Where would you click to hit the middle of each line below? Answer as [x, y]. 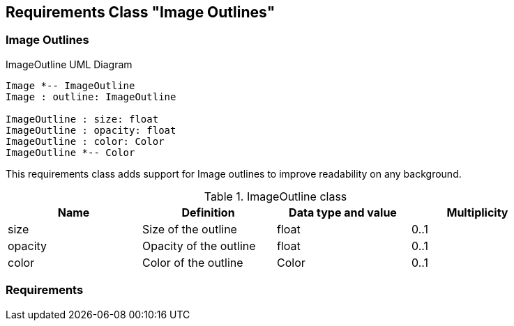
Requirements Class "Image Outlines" [141, 12]
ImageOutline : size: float [82, 119]
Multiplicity [477, 212]
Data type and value [343, 212]
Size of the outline [190, 229]
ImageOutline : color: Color [85, 141]
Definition [208, 212]
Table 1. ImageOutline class [275, 196]
